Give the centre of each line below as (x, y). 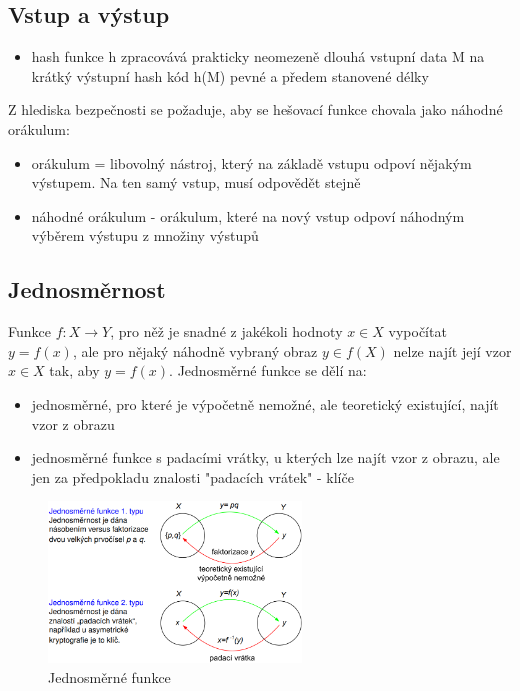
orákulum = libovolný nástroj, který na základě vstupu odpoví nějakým (251, 162)
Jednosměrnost (87, 289)
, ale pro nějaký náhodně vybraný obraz (195, 350)
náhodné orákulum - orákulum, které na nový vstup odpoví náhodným (248, 215)
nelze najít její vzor (452, 350)
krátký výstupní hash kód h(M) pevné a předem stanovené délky (230, 75)
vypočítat (417, 331)
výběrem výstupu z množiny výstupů (145, 235)
